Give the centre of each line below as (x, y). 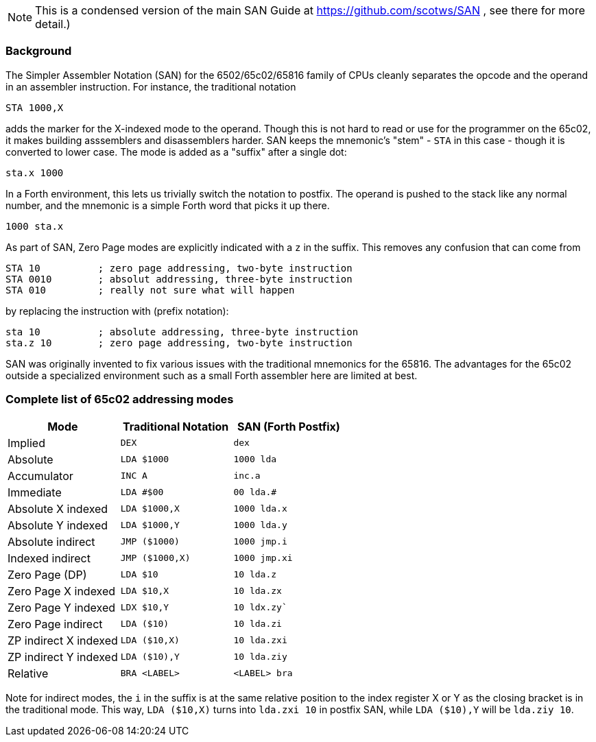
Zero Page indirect (55, 624)
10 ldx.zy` (260, 607)
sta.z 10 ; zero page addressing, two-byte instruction (179, 343)
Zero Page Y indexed (62, 607)
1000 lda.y (260, 525)
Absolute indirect (51, 541)
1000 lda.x (260, 508)
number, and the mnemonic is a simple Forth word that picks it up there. (168, 205)
